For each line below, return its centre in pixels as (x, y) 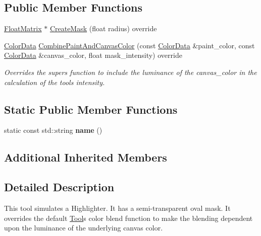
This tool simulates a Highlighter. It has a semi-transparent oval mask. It (117, 208)
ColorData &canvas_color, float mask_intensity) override (93, 55)
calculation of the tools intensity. (55, 82)
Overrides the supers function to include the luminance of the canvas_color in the (130, 72)
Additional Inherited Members (86, 157)
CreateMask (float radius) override (103, 28)
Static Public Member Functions (91, 109)
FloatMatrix (23, 28)
